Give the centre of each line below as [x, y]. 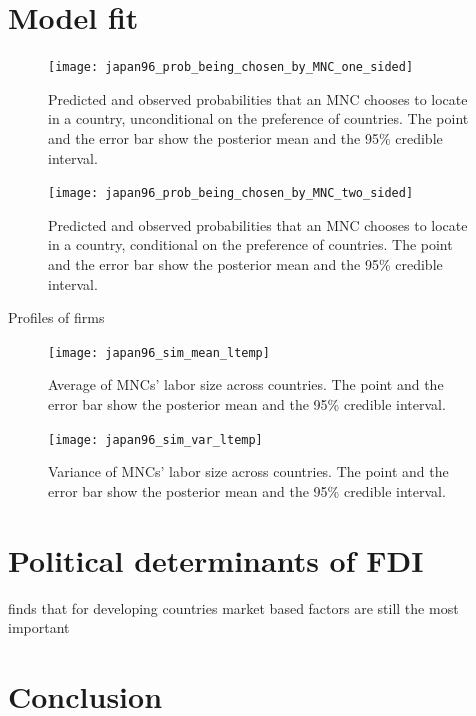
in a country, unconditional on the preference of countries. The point [258, 118]
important [39, 627]
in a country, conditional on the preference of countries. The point [250, 244]
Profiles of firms [56, 317]
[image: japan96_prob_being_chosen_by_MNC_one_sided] [231, 67]
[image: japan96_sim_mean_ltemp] [159, 352]
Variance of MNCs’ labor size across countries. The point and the [248, 471]
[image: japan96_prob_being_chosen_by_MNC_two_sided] [231, 193]
